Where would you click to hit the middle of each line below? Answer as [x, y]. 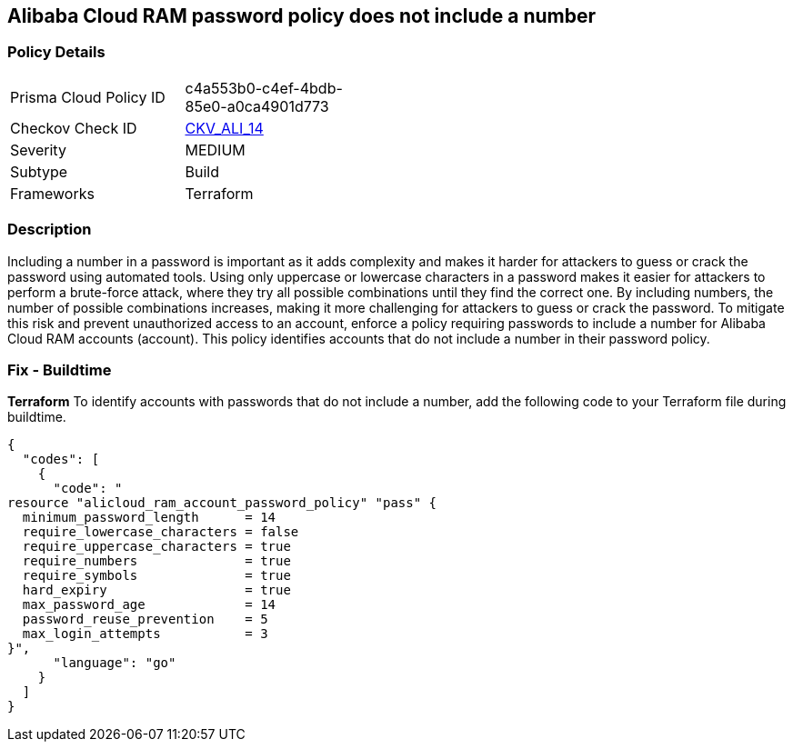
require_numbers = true [156, 561]
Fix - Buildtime [60, 370]
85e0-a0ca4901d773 [257, 106]
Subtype [39, 171]
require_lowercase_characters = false [161, 532]
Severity [38, 150]
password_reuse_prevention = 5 [145, 619]
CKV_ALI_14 [224, 128]
